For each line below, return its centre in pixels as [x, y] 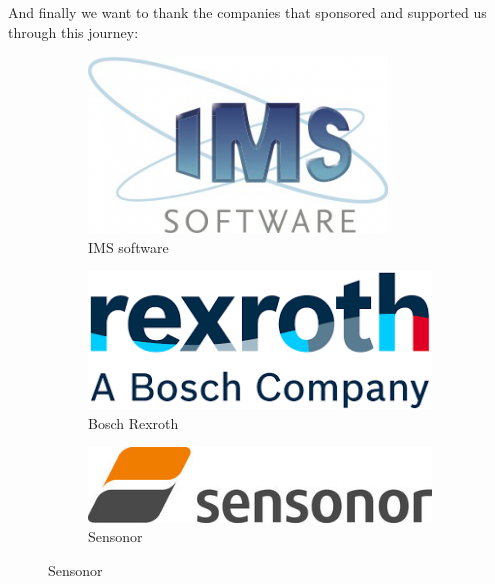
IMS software [128, 246]
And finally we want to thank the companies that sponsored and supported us [247, 12]
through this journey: [73, 31]
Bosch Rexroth [133, 422]
